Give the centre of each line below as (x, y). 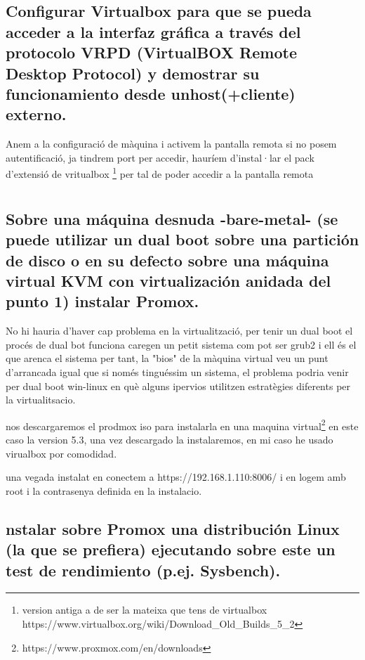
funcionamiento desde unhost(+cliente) (151, 93)
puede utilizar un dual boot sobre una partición (182, 239)
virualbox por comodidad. (61, 453)
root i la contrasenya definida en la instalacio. (104, 490)
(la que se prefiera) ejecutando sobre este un (171, 549)
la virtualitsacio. (41, 400)
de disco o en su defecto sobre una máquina (167, 260)
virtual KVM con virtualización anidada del (168, 280)
